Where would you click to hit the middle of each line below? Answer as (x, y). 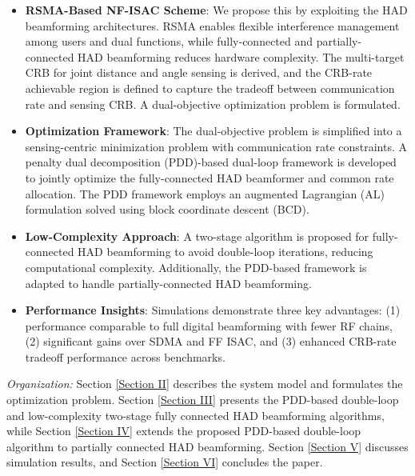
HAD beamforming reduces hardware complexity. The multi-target (241, 56)
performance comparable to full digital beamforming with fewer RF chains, (209, 325)
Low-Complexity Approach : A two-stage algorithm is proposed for (197, 236)
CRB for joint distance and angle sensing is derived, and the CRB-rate (199, 72)
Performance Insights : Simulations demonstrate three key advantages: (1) (213, 310)
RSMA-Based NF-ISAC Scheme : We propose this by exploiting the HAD (216, 10)
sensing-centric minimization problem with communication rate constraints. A (216, 146)
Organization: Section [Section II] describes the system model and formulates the (205, 384)
